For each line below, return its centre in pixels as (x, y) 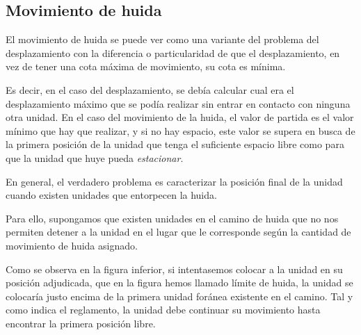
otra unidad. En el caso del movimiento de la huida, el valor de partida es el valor (180, 117)
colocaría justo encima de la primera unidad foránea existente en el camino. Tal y (179, 296)
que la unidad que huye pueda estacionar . (95, 157)
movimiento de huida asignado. (72, 245)
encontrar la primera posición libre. (81, 323)
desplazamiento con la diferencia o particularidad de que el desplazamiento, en (173, 52)
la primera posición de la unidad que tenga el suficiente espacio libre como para (175, 144)
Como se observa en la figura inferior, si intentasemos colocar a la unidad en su (174, 269)
